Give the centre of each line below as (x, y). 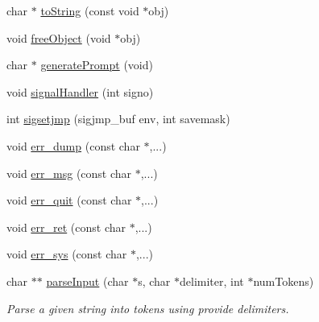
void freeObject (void (59, 37)
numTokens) (284, 281)
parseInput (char (87, 281)
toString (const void (90, 10)
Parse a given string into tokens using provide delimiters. (148, 308)
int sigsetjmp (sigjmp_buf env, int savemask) (118, 119)
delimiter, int (212, 281)
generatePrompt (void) (97, 65)
